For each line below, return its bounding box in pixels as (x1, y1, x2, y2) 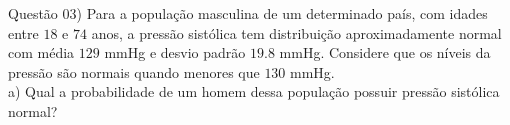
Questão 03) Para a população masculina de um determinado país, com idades (8, 3, 488, 23)
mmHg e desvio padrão (104, 42, 246, 63)
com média (8, 42, 75, 63)
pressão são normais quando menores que (8, 61, 260, 82)
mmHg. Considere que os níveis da (279, 42, 491, 63)
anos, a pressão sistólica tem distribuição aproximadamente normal (91, 22, 502, 43)
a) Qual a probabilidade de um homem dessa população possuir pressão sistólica (8, 81, 500, 102)
